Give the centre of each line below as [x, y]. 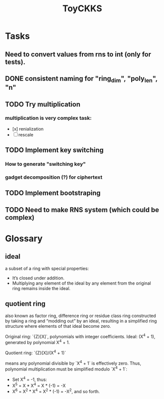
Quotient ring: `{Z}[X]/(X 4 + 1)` [35, 352]
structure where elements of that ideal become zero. [58, 326]
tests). [15, 62]
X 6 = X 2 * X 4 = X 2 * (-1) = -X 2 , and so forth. [56, 391]
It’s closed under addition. [38, 278]
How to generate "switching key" [46, 164]
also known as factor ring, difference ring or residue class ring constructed [81, 316]
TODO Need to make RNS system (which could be [82, 210]
